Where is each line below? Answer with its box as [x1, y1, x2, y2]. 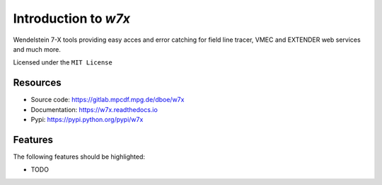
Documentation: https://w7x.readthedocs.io [30, 105, 158, 113]
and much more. [13, 45, 62, 53]
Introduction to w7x [13, 11, 131, 26]
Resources [13, 77, 62, 89]
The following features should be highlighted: [13, 152, 145, 161]
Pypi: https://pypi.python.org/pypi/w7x [30, 116, 144, 124]
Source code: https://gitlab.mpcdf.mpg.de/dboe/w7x [30, 96, 185, 104]
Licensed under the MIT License [13, 58, 112, 67]
